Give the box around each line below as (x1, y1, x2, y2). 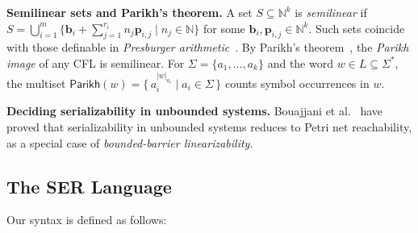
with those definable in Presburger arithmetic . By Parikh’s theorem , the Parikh (6, 39, 409, 56)
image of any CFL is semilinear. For (6, 54, 185, 71)
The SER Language (6, 173, 172, 198)
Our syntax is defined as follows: (6, 211, 167, 228)
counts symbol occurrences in (224, 74, 370, 91)
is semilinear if (295, 4, 367, 20)
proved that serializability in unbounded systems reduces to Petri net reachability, (6, 118, 412, 135)
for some (203, 19, 245, 36)
